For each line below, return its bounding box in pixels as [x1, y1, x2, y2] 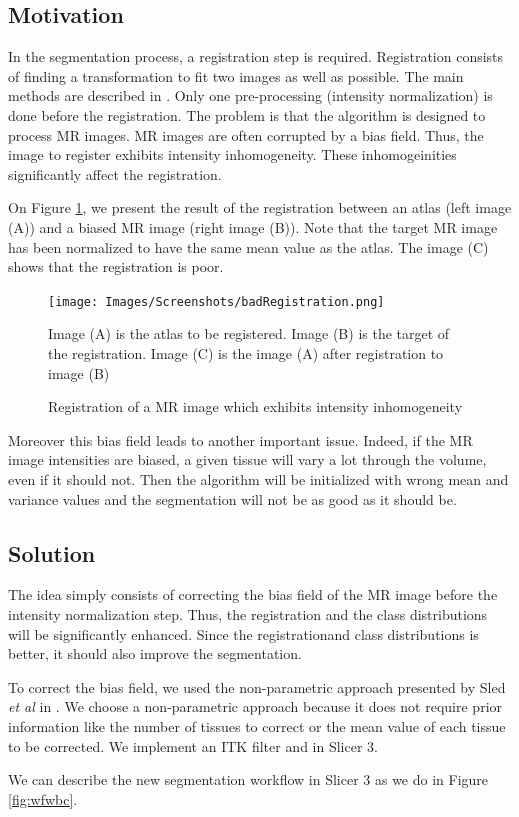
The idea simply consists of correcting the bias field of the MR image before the [8, 584, 498, 605]
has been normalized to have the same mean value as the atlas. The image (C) [8, 236, 489, 257]
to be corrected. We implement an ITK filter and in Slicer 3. [8, 735, 378, 756]
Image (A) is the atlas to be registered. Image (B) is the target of [48, 323, 450, 344]
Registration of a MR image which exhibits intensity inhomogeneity [48, 396, 463, 417]
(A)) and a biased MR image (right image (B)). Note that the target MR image [8, 216, 498, 237]
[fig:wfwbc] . [8, 788, 78, 809]
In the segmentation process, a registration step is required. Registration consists [8, 46, 504, 67]
